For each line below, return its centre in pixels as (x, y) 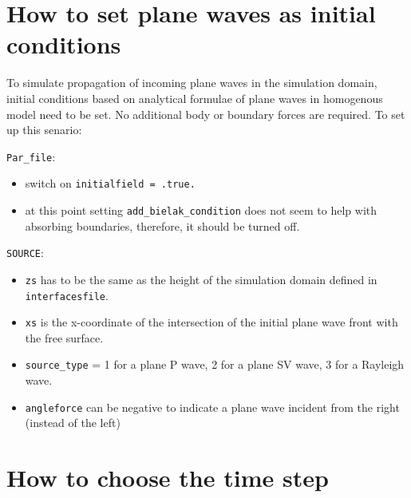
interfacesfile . (67, 295)
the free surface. (64, 337)
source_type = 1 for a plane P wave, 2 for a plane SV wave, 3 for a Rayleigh (215, 364)
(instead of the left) (73, 423)
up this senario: (44, 130)
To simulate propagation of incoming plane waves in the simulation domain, (192, 83)
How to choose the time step (168, 478)
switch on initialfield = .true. (110, 183)
